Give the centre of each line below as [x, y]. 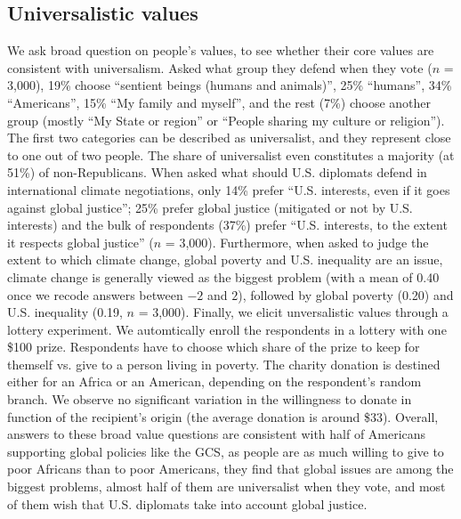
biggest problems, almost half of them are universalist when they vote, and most [226, 487]
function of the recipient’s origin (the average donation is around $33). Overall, [223, 416]
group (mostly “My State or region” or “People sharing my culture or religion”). [226, 120]
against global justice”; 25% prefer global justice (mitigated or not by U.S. [210, 207]
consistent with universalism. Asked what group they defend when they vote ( [220, 67]
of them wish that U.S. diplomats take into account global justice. [187, 503]
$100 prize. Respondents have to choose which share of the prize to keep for [214, 347]
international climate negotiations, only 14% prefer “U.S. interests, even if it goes [229, 189]
